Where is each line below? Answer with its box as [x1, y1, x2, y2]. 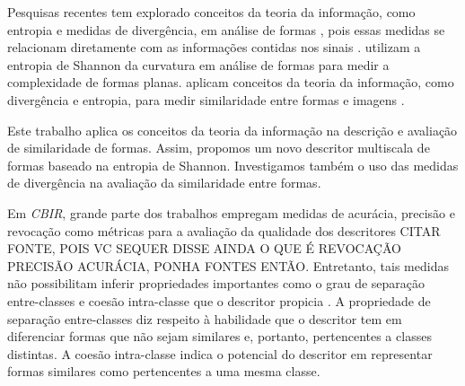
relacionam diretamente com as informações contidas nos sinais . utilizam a [7, 38, 421, 57]
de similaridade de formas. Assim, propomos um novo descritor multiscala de [7, 138, 430, 157]
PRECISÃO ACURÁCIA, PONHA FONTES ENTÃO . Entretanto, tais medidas [7, 256, 449, 275]
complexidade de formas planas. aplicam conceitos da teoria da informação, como [7, 73, 454, 92]
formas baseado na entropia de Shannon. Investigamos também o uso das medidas [7, 155, 459, 174]
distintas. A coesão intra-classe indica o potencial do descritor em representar [7, 344, 433, 363]
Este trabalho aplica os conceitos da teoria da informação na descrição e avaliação [7, 120, 458, 139]
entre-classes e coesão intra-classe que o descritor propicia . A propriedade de [7, 291, 431, 310]
